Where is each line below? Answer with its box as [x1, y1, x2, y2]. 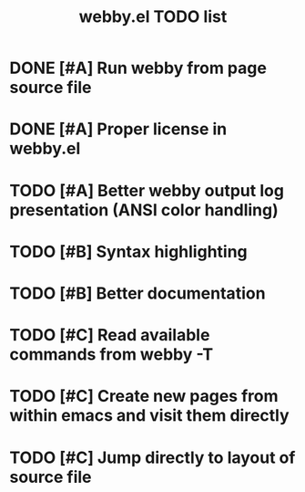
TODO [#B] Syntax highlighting [9, 241, 248, 262]
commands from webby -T [9, 344, 214, 365]
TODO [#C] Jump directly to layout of [9, 447, 296, 467]
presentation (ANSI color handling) [9, 199, 280, 220]
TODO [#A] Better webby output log [9, 180, 285, 201]
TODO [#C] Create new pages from [9, 386, 279, 407]
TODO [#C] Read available [9, 325, 210, 346]
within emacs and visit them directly [9, 405, 290, 426]
